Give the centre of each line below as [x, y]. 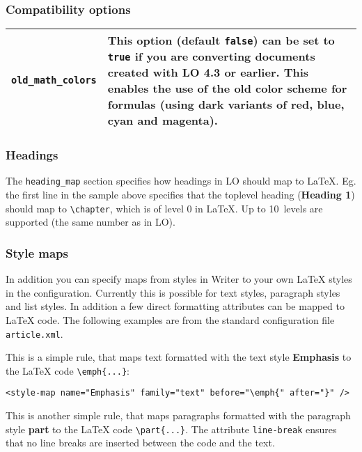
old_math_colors [54, 80]
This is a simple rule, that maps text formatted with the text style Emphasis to [179, 357]
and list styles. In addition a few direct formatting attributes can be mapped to [175, 306]
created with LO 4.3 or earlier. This [208, 72]
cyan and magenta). [163, 120]
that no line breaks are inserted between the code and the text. [140, 443]
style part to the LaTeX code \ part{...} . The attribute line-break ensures [171, 429]
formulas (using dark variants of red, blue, [226, 104]
